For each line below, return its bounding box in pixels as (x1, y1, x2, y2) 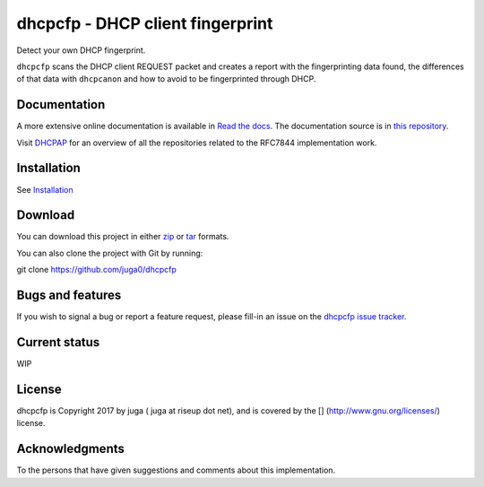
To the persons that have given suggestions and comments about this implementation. (16, 465, 336, 475)
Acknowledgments (16, 441, 125, 457)
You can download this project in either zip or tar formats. (16, 231, 229, 242)
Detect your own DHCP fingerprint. (16, 45, 146, 56)
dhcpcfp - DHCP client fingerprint (16, 13, 273, 33)
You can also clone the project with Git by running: (16, 248, 203, 258)
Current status (16, 335, 100, 350)
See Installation (16, 184, 73, 195)
